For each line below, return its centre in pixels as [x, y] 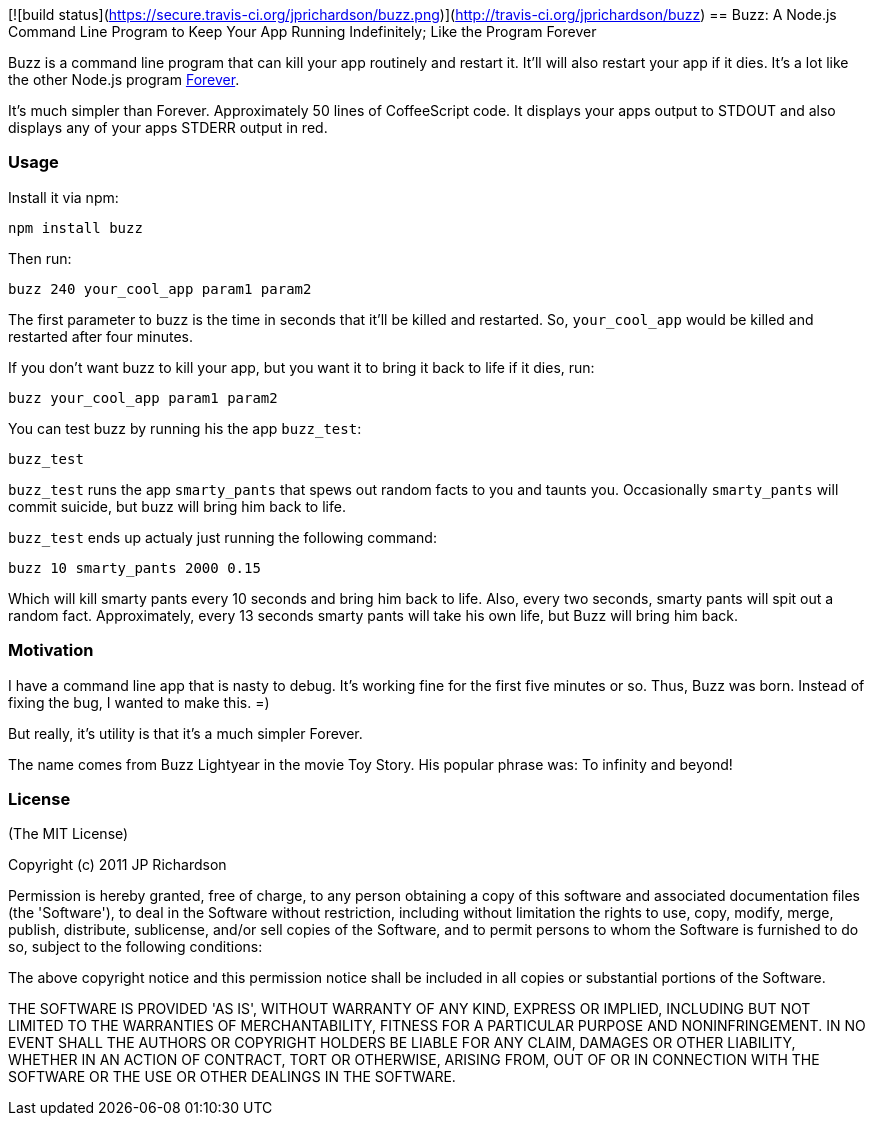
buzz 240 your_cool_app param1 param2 [160, 288]
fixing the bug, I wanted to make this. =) [139, 702]
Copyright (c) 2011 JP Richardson [117, 865]
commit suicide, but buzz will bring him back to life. [177, 506]
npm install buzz [75, 227]
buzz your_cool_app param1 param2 [143, 397]
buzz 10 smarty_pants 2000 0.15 [134, 567]
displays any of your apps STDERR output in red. [168, 127]
